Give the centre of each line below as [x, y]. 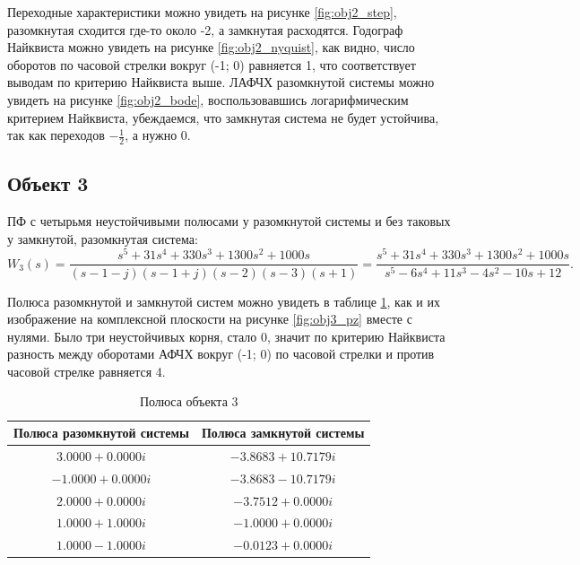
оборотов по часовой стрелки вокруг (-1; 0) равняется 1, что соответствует [212, 64]
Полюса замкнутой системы [283, 433]
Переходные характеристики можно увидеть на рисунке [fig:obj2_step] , [202, 12]
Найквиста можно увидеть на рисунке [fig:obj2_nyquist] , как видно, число [211, 47]
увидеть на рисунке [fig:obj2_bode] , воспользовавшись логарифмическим [208, 99]
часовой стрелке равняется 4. [87, 371]
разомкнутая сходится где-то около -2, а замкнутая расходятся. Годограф [205, 29]
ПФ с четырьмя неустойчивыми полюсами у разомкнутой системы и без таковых [229, 221]
